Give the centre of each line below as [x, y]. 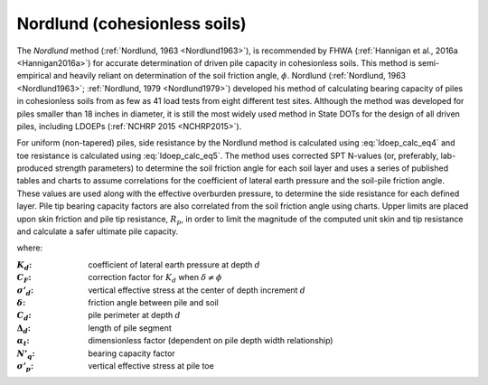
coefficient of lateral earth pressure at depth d [174, 264]
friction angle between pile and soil [153, 302]
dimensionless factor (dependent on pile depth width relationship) [211, 341]
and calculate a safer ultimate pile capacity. [98, 231]
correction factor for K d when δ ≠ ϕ [155, 278]
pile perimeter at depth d [134, 315]
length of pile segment [130, 328]
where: [30, 248]
